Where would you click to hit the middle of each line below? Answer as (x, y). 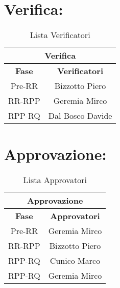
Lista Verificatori (60, 35)
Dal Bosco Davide (80, 116)
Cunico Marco (75, 261)
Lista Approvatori (55, 180)
